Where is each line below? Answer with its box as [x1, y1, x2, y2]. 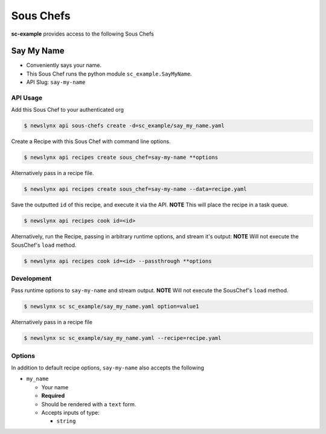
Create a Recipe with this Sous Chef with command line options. [11, 138, 171, 145]
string [56, 418, 76, 425]
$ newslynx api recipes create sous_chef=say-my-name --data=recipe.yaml [24, 186, 247, 193]
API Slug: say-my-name [26, 78, 86, 86]
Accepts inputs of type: [41, 409, 100, 416]
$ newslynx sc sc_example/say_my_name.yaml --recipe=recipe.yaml [24, 335, 222, 342]
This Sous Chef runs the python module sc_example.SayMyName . [26, 70, 193, 77]
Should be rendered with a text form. [41, 400, 136, 407]
